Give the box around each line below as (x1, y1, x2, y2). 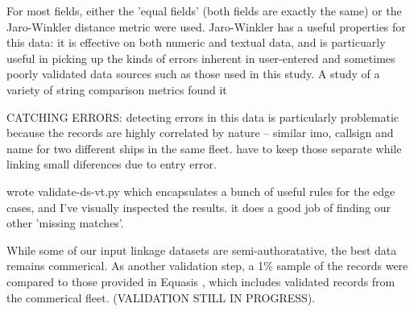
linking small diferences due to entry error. (6, 156, 217, 173)
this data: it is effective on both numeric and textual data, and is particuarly (6, 34, 386, 51)
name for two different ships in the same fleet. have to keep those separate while (6, 139, 402, 156)
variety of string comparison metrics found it (6, 81, 227, 98)
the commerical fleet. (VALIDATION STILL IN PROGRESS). (6, 289, 316, 306)
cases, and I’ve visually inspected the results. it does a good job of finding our (6, 198, 391, 215)
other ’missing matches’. (6, 214, 124, 231)
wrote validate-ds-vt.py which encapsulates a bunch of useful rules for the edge (6, 182, 395, 199)
